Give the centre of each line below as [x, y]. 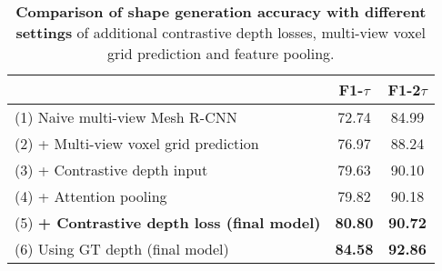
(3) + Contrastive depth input [111, 170]
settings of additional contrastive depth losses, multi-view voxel [221, 32]
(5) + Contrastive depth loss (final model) [168, 222]
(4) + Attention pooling [91, 196]
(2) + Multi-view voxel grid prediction [137, 143]
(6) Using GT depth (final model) [122, 249]
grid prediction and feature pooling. [221, 53]
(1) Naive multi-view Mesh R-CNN [126, 117]
